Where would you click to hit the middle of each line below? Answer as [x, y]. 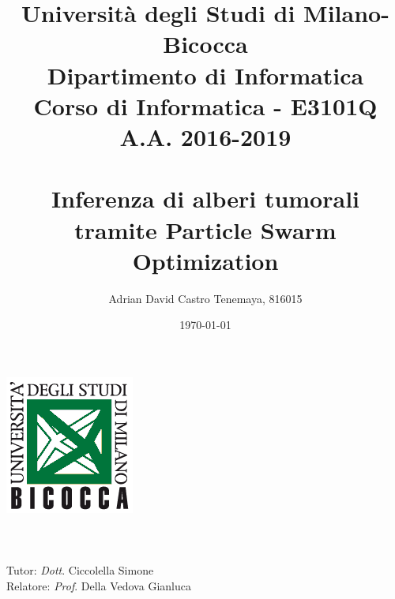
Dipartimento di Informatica [205, 75]
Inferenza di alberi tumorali [205, 198]
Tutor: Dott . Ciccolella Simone [80, 570]
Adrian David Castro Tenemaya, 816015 [205, 298]
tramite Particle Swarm [205, 229]
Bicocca [205, 44]
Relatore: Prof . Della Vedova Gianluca [99, 585]
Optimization [205, 260]
